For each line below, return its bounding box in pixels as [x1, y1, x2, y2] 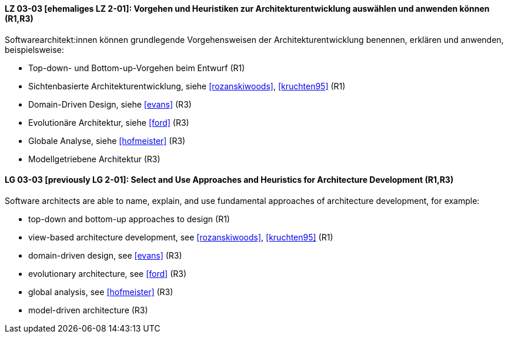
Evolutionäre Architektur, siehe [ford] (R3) [28, 117, 189, 128]
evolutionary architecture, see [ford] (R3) [28, 268, 187, 279]
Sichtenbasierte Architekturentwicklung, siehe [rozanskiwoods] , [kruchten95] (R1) [28, 81, 346, 91]
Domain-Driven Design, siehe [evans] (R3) [28, 99, 192, 109]
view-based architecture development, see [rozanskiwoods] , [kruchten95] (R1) [28, 232, 333, 242]
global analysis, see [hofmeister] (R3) [28, 286, 173, 297]
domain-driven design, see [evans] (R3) [28, 250, 182, 260]
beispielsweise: [5, 44, 64, 55]
